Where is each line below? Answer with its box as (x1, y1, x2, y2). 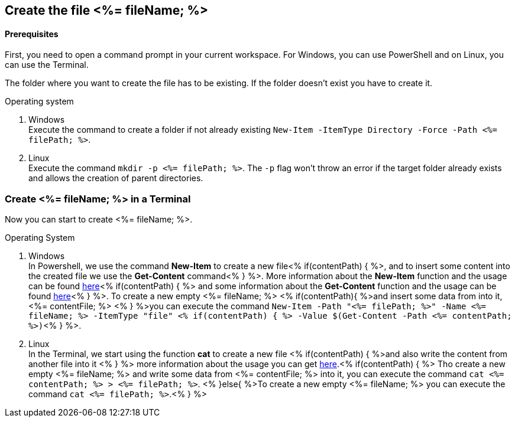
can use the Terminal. (5, 60, 89, 70)
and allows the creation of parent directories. (28, 173, 203, 184)
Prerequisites (5, 28, 59, 39)
